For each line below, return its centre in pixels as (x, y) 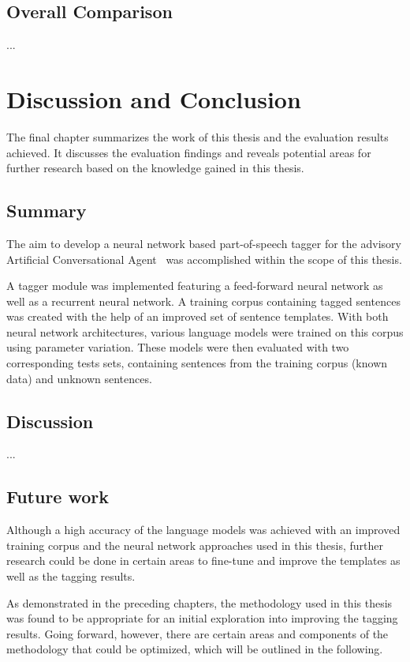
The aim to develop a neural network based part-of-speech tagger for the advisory (204, 243)
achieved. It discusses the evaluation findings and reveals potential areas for (189, 152)
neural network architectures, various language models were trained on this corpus (205, 331)
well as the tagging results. (71, 576)
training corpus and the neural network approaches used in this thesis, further (195, 545)
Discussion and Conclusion (154, 98)
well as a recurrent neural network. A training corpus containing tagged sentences (203, 301)
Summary (47, 211)
